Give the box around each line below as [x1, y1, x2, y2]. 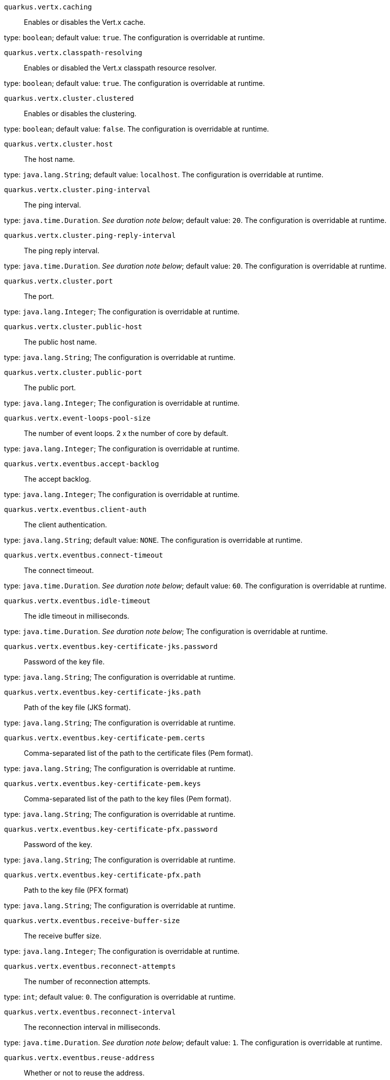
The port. [24, 292, 54, 300]
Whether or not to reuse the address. [24, 1069, 145, 1077]
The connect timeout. [24, 566, 94, 575]
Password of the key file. [24, 657, 105, 666]
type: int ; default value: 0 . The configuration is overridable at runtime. [4, 993, 235, 1001]
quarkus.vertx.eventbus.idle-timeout [4, 597, 151, 605]
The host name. [24, 155, 75, 163]
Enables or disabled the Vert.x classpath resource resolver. [24, 64, 217, 72]
